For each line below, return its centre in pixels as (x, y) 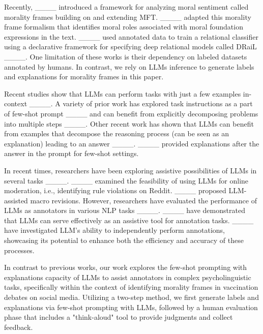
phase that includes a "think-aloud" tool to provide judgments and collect (119, 317)
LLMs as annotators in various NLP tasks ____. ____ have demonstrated (125, 210)
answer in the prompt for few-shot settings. (71, 153)
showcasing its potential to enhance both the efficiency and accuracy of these (124, 240)
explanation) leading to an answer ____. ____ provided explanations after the (132, 143)
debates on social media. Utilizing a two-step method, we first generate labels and (131, 297)
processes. (19, 250)
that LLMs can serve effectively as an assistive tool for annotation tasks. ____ (129, 220)
